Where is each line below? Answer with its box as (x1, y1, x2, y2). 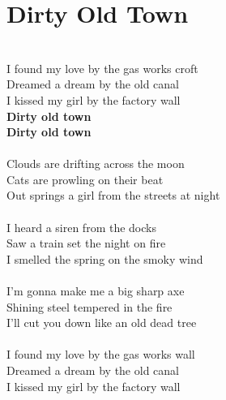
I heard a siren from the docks (6, 218, 156, 235)
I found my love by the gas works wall (6, 346, 195, 363)
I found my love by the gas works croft (6, 59, 198, 76)
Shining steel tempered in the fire (6, 298, 173, 315)
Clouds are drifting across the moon (6, 155, 185, 172)
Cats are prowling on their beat (6, 170, 164, 187)
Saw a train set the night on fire (6, 234, 166, 252)
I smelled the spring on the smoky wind (6, 250, 203, 267)
